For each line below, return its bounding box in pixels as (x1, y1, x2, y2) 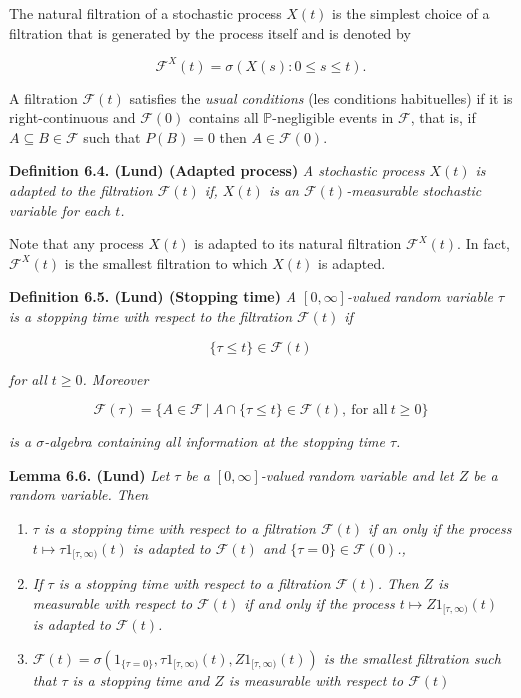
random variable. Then (9, 484, 149, 505)
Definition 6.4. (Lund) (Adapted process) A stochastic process (9, 160, 425, 181)
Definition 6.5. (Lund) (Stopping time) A (9, 286, 297, 307)
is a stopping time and (72, 669, 210, 690)
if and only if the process (244, 592, 395, 613)
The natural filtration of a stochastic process (9, 3, 282, 23)
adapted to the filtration (9, 180, 153, 201)
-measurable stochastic (346, 180, 482, 201)
